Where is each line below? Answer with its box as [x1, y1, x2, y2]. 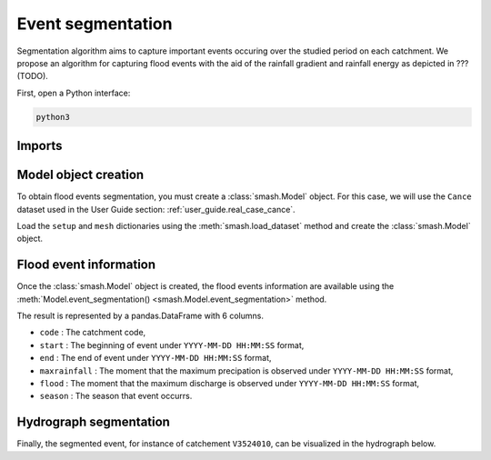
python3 [35, 112, 70, 122]
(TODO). [16, 71, 49, 82]
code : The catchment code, [39, 327, 146, 338]
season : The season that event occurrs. [39, 391, 193, 402]
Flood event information [16, 257, 156, 273]
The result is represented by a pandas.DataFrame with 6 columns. [16, 310, 264, 322]
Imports [16, 138, 63, 154]
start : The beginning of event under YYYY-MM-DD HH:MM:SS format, [39, 339, 305, 350]
